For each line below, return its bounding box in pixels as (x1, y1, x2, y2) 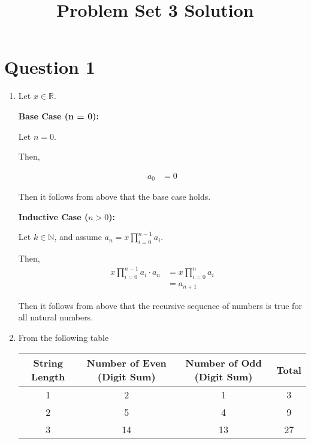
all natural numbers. (18, 311, 93, 323)
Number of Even (86, 356, 167, 370)
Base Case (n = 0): (18, 109, 99, 122)
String (33, 356, 63, 370)
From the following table (18, 331, 109, 343)
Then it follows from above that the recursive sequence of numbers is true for (18, 299, 302, 311)
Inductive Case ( (18, 210, 89, 223)
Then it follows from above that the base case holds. (18, 190, 211, 203)
